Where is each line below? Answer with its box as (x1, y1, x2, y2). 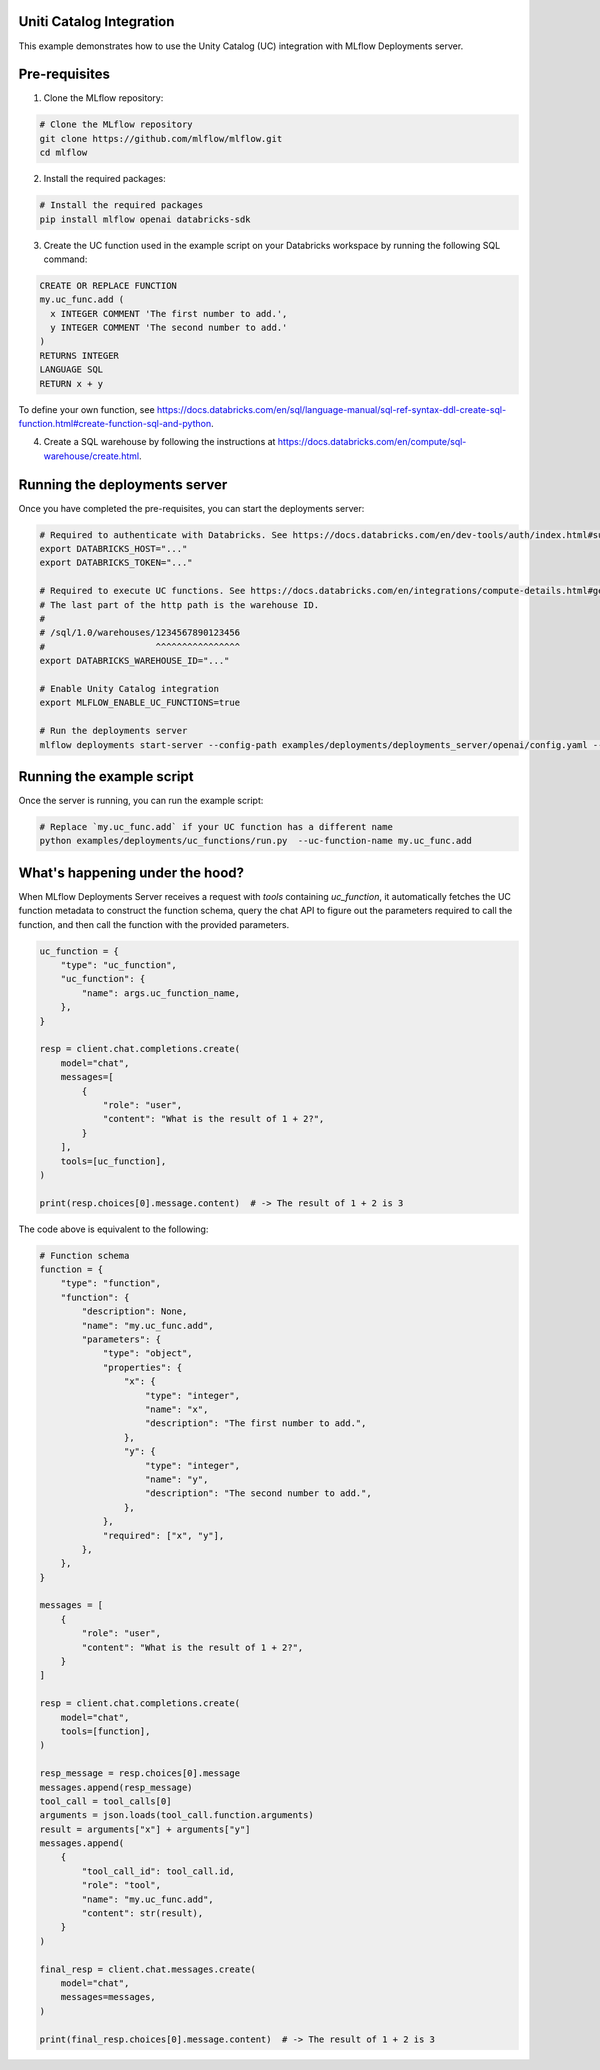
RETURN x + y (39, 378, 104, 389)
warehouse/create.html (43, 450, 140, 462)
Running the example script (18, 768, 194, 785)
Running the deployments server (18, 476, 228, 493)
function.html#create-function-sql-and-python (18, 418, 212, 430)
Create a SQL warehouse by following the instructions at (43, 436, 276, 448)
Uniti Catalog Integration (18, 13, 175, 30)
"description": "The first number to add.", (145, 1418, 367, 1429)
